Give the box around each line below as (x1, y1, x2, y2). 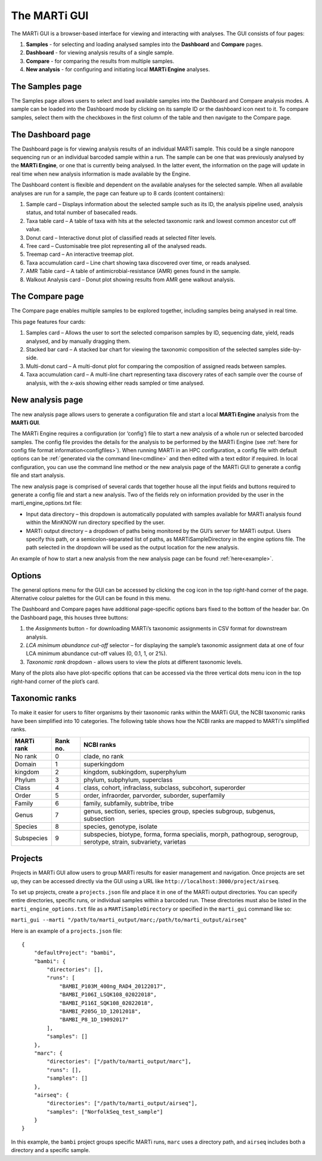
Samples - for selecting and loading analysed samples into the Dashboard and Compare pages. (26, 41, 263, 48)
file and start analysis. (11, 472, 66, 479)
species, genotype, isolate (83, 822, 158, 831)
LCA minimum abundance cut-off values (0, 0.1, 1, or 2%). (26, 650, 168, 657)
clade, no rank (83, 752, 124, 760)
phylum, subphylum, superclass (83, 776, 173, 784)
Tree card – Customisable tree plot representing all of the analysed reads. (26, 243, 207, 249)
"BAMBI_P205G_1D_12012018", (59, 1008, 141, 1015)
